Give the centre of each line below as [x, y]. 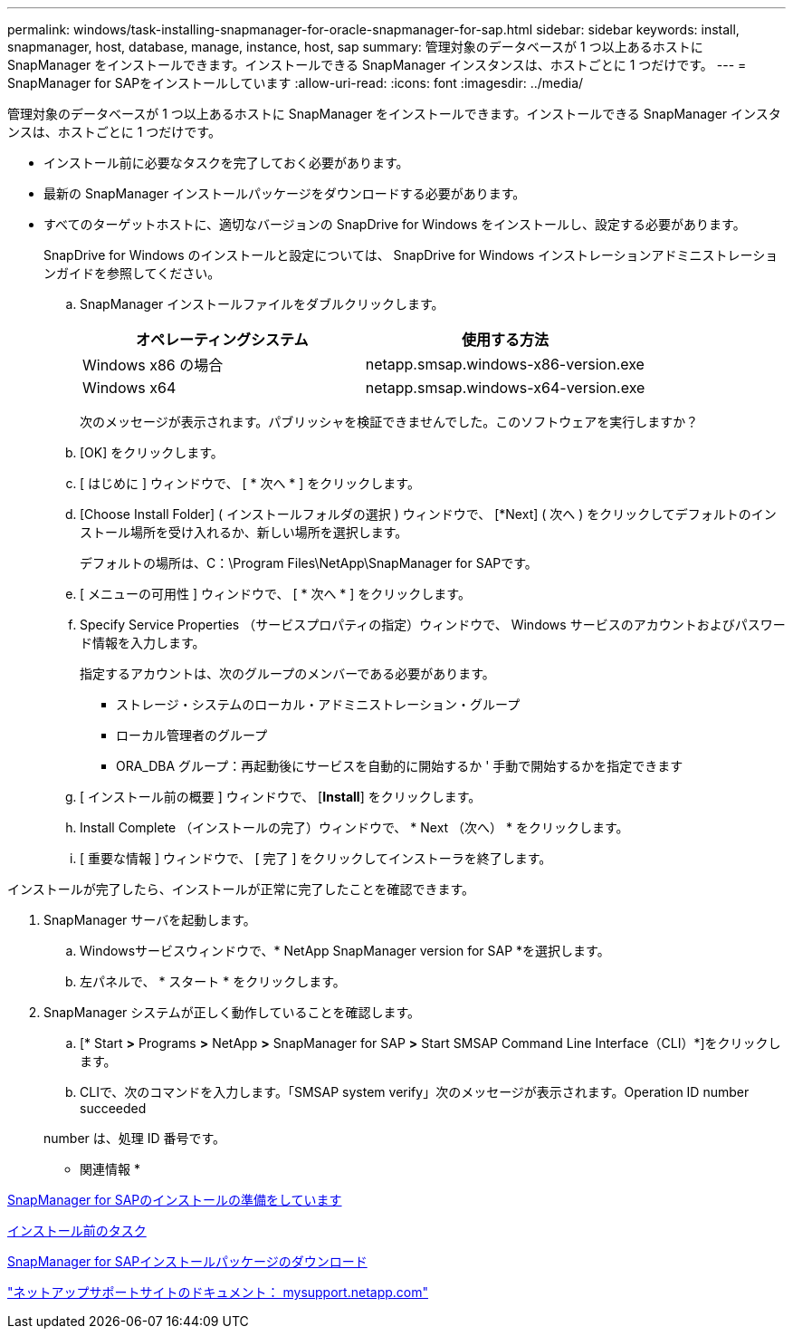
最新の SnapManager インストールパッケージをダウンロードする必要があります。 [285, 193]
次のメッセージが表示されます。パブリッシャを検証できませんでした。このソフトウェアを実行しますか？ [389, 422]
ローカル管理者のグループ [192, 735]
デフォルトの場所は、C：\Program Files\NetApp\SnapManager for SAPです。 [309, 563]
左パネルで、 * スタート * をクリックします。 [213, 981]
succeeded [113, 1108]
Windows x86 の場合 [153, 365]
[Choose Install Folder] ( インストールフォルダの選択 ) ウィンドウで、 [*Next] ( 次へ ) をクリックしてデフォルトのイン [428, 514]
